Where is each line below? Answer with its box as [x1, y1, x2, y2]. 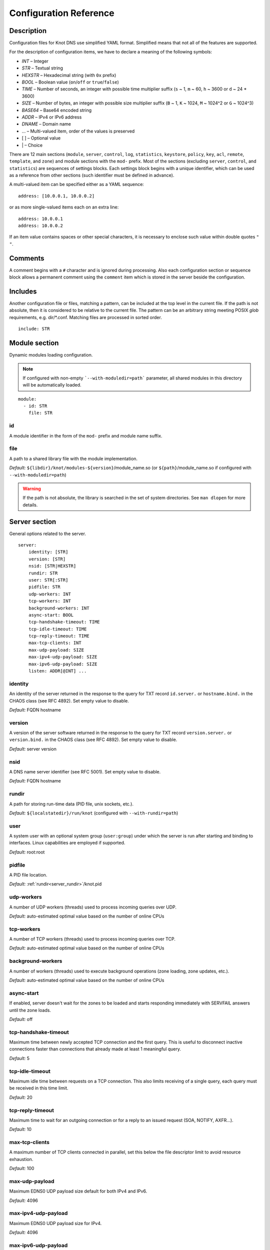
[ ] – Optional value [21, 135, 61, 141]
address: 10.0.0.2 [18, 223, 63, 228]
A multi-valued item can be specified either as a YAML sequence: [9, 181, 144, 187]
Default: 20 [9, 1094, 32, 1100]
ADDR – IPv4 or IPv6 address [21, 114, 82, 120]
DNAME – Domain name [21, 121, 71, 127]
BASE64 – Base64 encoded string [21, 107, 92, 113]
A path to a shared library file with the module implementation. [9, 455, 137, 461]
